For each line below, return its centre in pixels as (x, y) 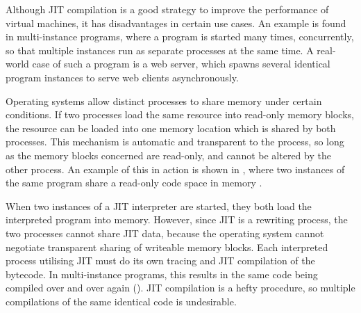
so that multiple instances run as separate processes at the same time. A (160, 50)
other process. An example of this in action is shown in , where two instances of (175, 169)
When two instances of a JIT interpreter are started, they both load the (159, 206)
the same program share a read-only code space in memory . (134, 183)
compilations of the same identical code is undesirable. (121, 301)
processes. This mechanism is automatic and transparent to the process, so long (175, 142)
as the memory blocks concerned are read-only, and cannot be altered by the (168, 155)
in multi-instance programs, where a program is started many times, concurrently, (180, 37)
